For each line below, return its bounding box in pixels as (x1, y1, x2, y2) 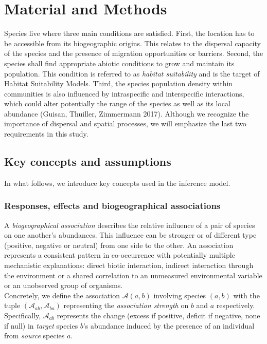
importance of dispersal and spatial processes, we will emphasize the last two (4, 118, 246, 129)
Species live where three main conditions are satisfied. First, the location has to (4, 28, 255, 39)
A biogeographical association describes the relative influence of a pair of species (4, 219, 255, 230)
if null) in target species (4, 320, 78, 331)
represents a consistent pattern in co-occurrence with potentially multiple (4, 250, 235, 260)
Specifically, (4, 310, 41, 321)
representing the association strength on (63, 300, 189, 311)
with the (233, 290, 260, 300)
